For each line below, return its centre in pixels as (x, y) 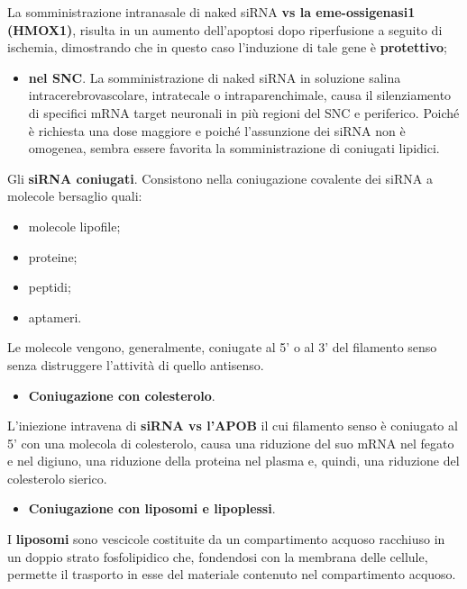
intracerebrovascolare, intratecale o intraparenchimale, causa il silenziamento (240, 95)
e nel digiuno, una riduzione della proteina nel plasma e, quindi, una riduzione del (233, 461)
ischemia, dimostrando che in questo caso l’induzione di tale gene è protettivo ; (227, 47)
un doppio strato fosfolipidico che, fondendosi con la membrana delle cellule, (218, 556)
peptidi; (50, 287)
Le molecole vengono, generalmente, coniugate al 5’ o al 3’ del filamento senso (222, 347)
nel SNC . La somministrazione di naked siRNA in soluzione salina (215, 77)
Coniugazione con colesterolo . (122, 395)
